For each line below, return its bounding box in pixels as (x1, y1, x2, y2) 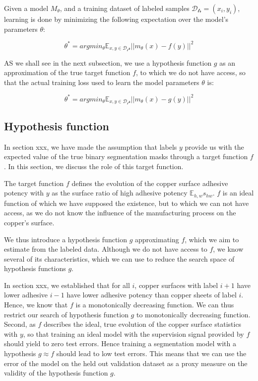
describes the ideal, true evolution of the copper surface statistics (44, 319, 242, 329)
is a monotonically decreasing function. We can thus (75, 299, 234, 310)
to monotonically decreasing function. (136, 309, 251, 319)
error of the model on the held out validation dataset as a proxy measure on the (4, 358, 248, 368)
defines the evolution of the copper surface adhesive (71, 178, 228, 188)
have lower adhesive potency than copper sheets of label (66, 289, 237, 300)
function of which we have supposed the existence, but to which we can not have (4, 197, 249, 208)
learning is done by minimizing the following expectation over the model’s (4, 14, 229, 24)
